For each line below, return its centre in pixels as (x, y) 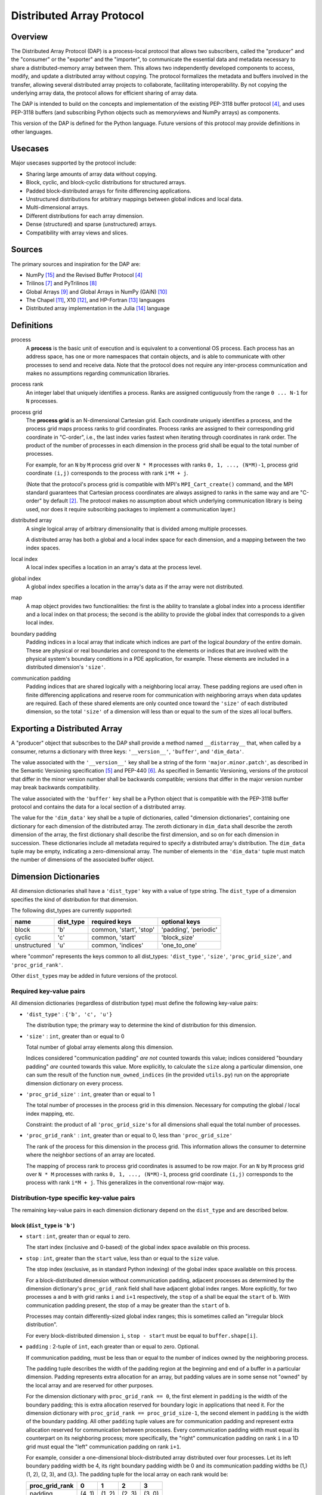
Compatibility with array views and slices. (77, 233)
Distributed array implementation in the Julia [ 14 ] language (98, 309)
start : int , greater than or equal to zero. (78, 1236)
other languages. (32, 132)
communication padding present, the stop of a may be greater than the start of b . (128, 1305)
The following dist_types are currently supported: (72, 910)
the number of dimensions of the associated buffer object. (83, 860)
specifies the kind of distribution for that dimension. (75, 899)
